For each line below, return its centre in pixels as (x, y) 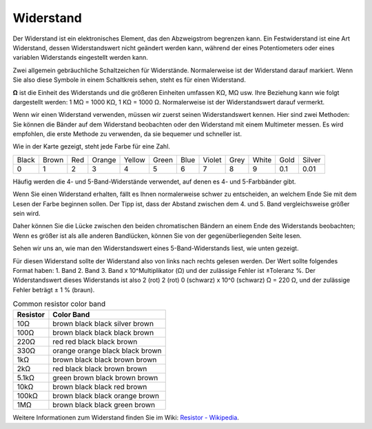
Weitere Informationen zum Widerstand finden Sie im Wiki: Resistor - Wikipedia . (126, 417)
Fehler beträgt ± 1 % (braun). (54, 289)
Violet (212, 159)
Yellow (135, 159)
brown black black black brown (103, 332)
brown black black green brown (104, 404)
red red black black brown (95, 342)
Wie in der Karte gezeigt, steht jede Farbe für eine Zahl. (91, 146)
